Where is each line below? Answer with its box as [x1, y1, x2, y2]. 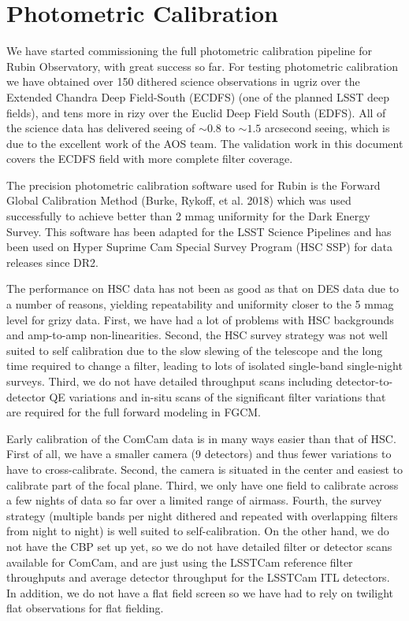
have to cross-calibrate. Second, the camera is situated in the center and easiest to [6, 460, 403, 477]
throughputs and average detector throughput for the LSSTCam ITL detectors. [6, 569, 390, 586]
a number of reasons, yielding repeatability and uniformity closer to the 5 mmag [6, 296, 394, 312]
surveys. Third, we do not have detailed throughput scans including [6, 373, 333, 389]
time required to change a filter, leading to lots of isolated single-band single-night [6, 357, 403, 374]
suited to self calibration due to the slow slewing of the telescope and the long [6, 342, 383, 358]
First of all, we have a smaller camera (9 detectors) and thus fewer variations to [6, 445, 392, 462]
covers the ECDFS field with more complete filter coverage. [6, 150, 293, 167]
